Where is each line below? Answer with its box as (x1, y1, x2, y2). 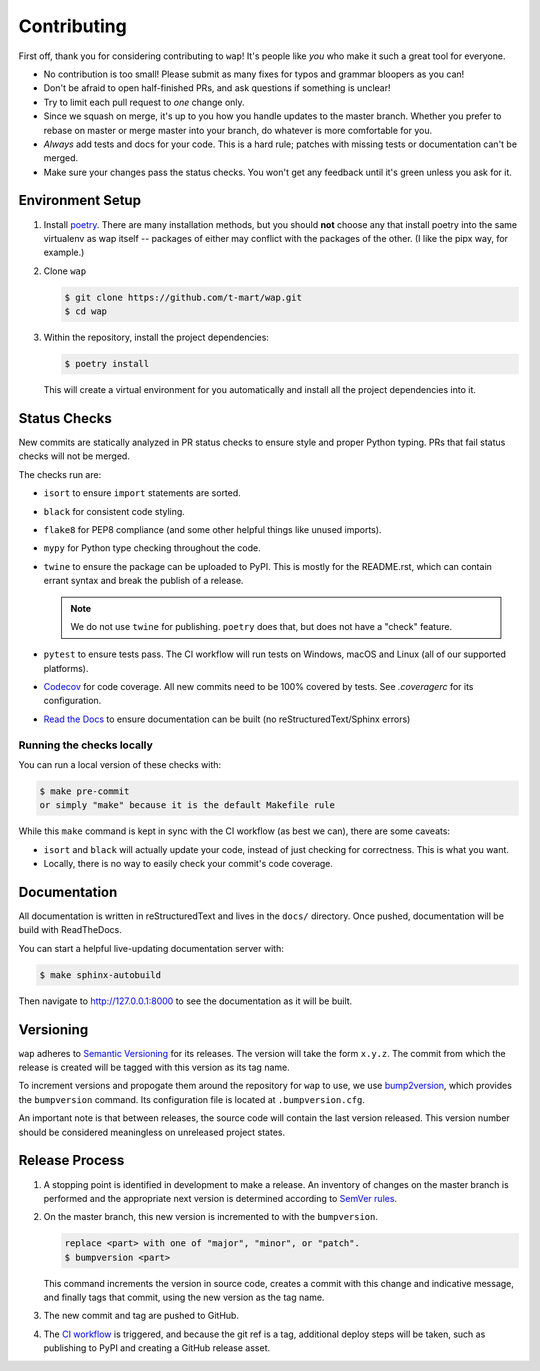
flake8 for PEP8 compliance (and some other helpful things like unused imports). (43, 523, 382, 535)
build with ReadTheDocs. (18, 924, 122, 936)
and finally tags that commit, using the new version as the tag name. (43, 1291, 325, 1304)
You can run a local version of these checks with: (18, 758, 222, 770)
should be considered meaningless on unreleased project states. (18, 1126, 285, 1138)
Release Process (18, 1152, 125, 1169)
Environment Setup (18, 192, 142, 209)
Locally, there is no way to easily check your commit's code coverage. (43, 858, 334, 870)
